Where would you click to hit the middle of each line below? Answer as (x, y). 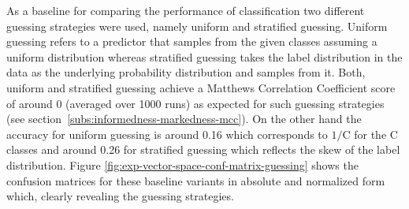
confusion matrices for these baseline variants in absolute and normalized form (196, 180)
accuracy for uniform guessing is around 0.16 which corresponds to (167, 134)
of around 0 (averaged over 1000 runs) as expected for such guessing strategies (195, 103)
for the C (376, 134)
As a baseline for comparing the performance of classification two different (186, 10)
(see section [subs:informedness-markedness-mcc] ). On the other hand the (184, 119)
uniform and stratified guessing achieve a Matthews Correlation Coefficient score (201, 87)
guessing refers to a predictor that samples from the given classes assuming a (192, 41)
